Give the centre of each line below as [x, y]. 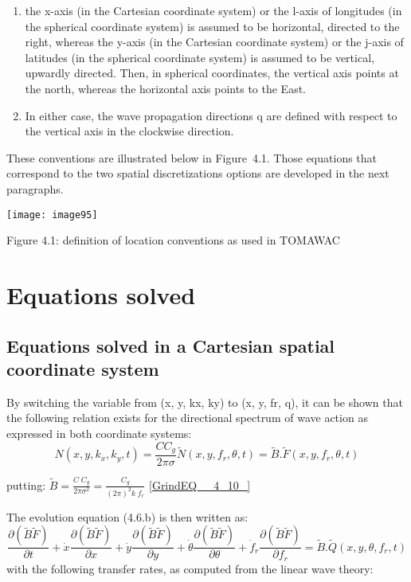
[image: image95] [52, 215]
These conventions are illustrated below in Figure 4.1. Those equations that [192, 157]
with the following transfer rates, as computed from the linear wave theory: [190, 568]
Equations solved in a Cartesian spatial [171, 345]
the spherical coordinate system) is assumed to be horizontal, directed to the [212, 26]
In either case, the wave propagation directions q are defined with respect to [211, 115]
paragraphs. [35, 188]
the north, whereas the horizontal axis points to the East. [165, 88]
